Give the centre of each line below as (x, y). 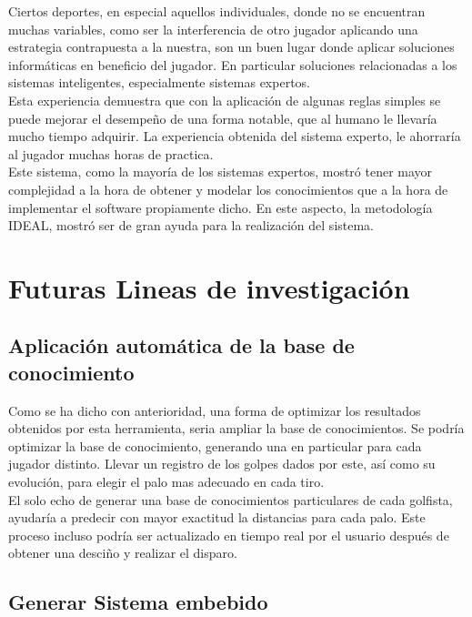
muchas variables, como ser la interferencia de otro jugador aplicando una (213, 29)
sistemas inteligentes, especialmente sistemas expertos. (159, 82)
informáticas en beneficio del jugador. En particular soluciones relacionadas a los (233, 64)
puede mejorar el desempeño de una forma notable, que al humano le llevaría (223, 118)
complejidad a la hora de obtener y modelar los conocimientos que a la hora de (228, 189)
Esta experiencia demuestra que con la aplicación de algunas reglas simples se (225, 100)
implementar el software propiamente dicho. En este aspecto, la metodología (221, 207)
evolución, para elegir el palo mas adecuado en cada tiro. (166, 482)
